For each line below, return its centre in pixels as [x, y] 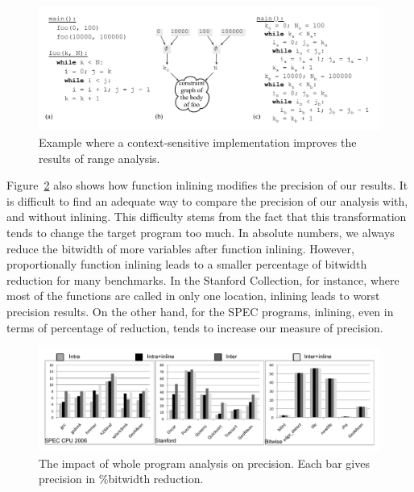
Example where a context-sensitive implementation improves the [198, 142]
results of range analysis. [99, 158]
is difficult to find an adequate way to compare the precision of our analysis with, [207, 200]
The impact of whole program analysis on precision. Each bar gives [204, 463]
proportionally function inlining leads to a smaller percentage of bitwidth [187, 264]
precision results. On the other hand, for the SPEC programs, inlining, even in [200, 311]
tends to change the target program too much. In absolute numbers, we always [201, 232]
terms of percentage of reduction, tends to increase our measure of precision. [195, 327]
